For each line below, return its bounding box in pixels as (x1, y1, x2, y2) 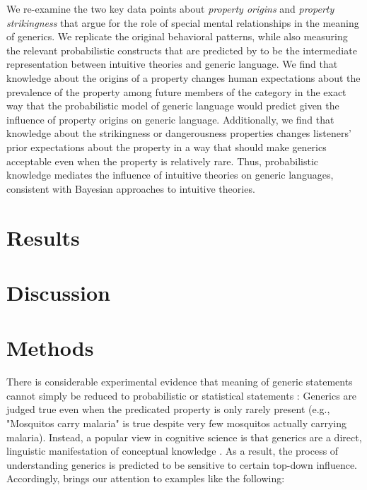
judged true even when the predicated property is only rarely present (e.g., (6, 402, 330, 417)
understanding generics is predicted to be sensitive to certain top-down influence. (6, 457, 357, 472)
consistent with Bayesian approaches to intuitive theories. (6, 181, 255, 196)
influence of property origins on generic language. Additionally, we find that (6, 112, 334, 126)
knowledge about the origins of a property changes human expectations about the (6, 70, 361, 85)
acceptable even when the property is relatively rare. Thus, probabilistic (6, 153, 319, 168)
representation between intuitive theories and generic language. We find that (6, 56, 338, 71)
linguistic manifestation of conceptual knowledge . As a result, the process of (6, 443, 339, 458)
